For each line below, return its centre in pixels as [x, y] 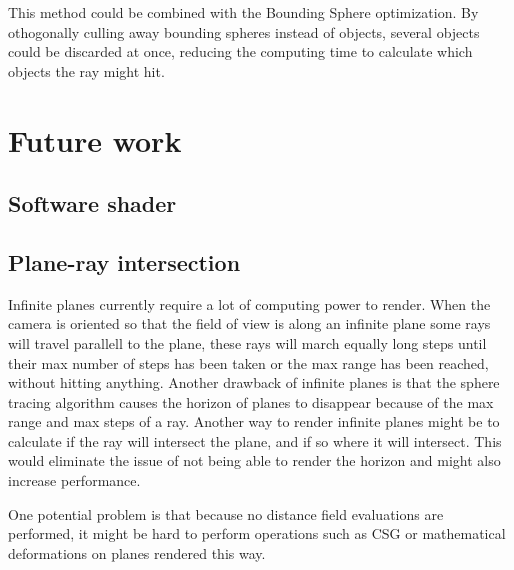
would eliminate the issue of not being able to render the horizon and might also [254, 460]
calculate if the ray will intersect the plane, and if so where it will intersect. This [255, 440]
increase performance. [74, 480]
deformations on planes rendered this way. [137, 552]
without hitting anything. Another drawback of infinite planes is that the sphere [254, 382]
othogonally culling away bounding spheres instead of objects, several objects [244, 31]
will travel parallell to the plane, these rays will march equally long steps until [247, 342]
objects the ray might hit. [86, 70]
